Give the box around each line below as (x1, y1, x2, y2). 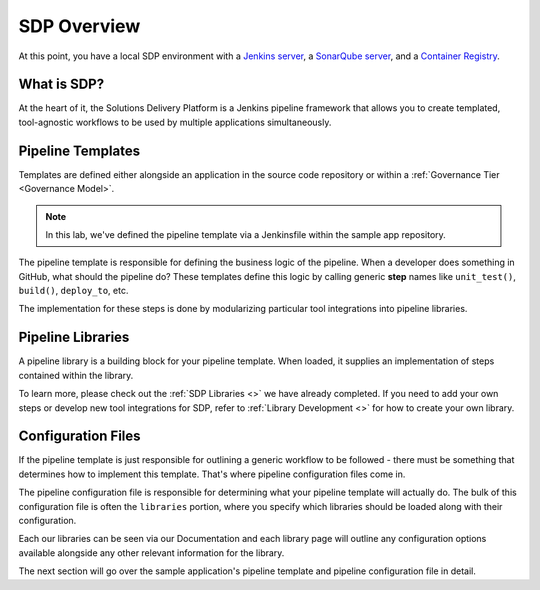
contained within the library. (18, 369, 134, 381)
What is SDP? (18, 76, 105, 93)
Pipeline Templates (18, 142, 140, 159)
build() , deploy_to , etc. (18, 285, 129, 297)
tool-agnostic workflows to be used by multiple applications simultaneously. (18, 116, 332, 128)
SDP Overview (18, 15, 141, 37)
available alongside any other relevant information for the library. (18, 546, 285, 559)
